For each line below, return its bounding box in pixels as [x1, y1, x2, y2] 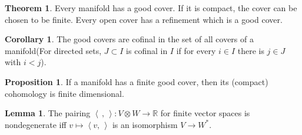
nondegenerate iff [5, 118, 67, 130]
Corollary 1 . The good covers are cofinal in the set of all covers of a [5, 33, 254, 45]
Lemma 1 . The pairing [5, 107, 91, 119]
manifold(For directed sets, [5, 44, 102, 56]
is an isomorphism [112, 118, 178, 130]
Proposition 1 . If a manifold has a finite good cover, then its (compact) [5, 75, 268, 87]
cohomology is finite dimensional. [5, 87, 124, 99]
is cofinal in [126, 44, 168, 56]
